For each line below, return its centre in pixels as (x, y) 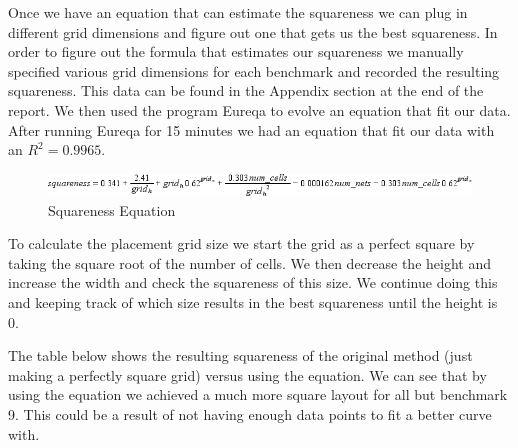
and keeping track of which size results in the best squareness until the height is (253, 302)
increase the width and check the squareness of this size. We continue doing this (253, 282)
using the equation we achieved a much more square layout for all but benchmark (258, 394)
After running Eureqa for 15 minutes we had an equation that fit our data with (251, 129)
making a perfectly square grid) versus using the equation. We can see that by (247, 374)
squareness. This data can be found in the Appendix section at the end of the (246, 90)
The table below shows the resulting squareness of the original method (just (240, 355)
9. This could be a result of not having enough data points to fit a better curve (250, 413)
